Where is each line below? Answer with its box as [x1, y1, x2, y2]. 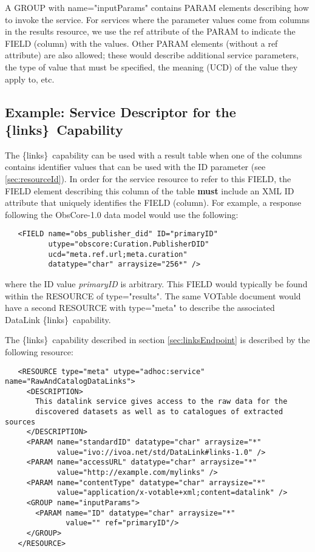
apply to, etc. [5, 72, 55, 85]
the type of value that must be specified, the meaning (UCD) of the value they [5, 60, 298, 73]
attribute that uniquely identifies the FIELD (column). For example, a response [5, 196, 302, 209]
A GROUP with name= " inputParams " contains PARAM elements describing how [5, 1, 309, 13]
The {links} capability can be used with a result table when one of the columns [5, 148, 302, 161]
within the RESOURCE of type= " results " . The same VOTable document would [5, 289, 301, 302]
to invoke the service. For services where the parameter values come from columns [5, 13, 310, 26]
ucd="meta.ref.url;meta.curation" [48, 250, 188, 259]
